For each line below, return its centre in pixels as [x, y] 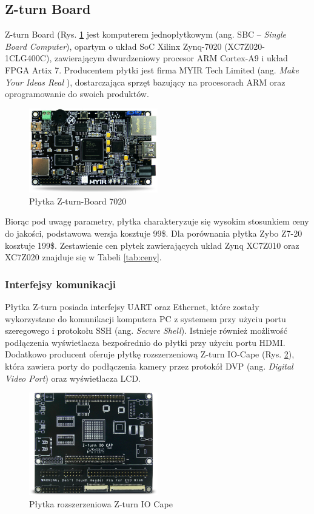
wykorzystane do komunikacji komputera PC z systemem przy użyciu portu [145, 318]
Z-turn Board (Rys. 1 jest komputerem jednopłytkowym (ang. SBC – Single [145, 34]
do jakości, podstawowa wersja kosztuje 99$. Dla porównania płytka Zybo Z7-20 [154, 233]
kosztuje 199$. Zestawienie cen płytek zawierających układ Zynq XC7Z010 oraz [152, 245]
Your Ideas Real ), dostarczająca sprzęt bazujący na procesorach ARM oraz [145, 82]
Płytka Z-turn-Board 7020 [78, 201]
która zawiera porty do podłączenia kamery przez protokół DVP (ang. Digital [149, 366]
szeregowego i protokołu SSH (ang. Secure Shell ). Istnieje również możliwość [146, 330]
